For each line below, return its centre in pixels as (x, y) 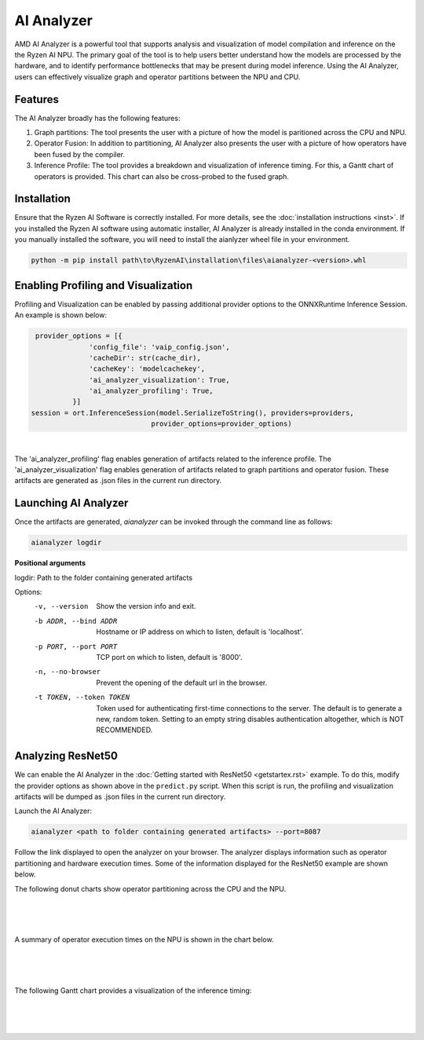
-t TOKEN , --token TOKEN (82, 698)
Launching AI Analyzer (71, 503)
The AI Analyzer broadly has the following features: (97, 118)
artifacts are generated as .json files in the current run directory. (118, 481)
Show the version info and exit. (146, 606)
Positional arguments (50, 563)
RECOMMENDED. (124, 730)
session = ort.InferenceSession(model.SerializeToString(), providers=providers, (193, 413)
